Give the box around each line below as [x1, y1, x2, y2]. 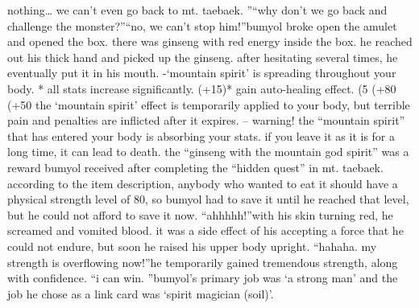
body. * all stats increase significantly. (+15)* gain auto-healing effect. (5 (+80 [7, 80, 396, 97]
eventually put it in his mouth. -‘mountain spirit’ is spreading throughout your [7, 64, 396, 81]
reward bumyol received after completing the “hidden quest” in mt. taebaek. [7, 158, 384, 175]
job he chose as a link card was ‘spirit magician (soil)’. [7, 285, 274, 302]
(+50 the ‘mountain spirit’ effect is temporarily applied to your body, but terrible [7, 96, 410, 113]
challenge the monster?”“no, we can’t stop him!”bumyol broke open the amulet [7, 17, 397, 34]
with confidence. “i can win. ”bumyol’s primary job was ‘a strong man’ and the [7, 269, 398, 286]
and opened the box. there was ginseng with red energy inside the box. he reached [7, 33, 413, 50]
